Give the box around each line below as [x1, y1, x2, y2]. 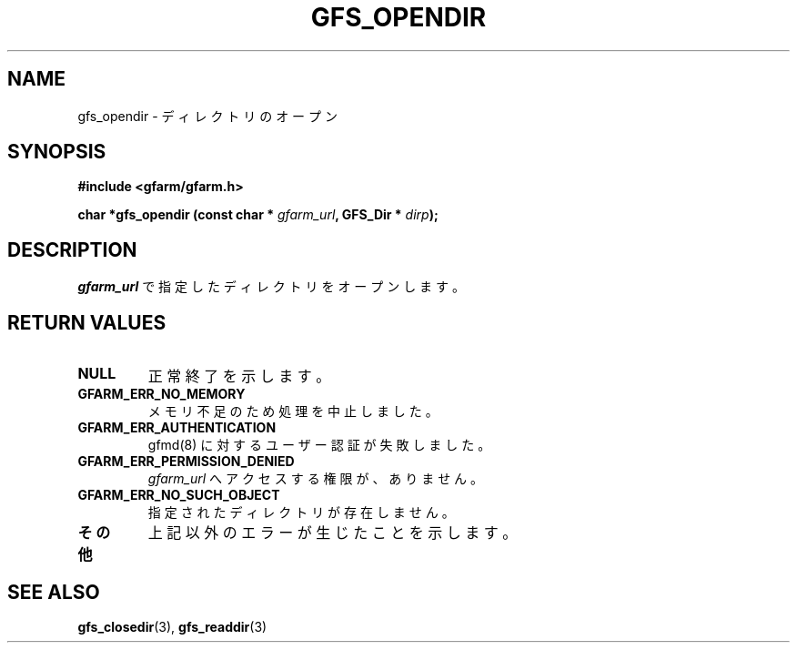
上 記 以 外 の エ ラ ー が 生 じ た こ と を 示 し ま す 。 [147, 523, 518, 543]
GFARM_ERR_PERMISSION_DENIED [77, 453, 295, 470]
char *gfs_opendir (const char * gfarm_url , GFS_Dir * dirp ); [77, 207, 439, 223]
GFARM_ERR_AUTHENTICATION [77, 420, 277, 436]
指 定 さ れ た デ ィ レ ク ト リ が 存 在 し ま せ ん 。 [147, 504, 455, 521]
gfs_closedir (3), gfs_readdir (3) [77, 618, 267, 635]
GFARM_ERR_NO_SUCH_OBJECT [77, 487, 280, 503]
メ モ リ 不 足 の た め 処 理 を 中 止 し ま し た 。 [147, 403, 439, 420]
